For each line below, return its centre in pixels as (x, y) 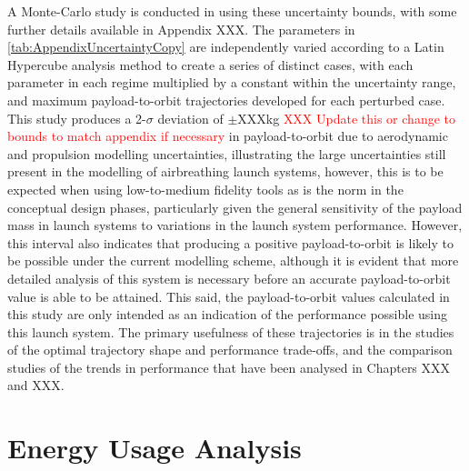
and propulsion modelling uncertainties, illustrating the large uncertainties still (227, 153)
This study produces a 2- (77, 118)
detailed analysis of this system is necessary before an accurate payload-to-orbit (229, 278)
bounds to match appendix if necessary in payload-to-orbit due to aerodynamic (228, 136)
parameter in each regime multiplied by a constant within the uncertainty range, (232, 82)
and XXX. (36, 385)
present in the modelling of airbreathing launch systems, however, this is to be (225, 171)
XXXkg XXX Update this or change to (346, 118)
